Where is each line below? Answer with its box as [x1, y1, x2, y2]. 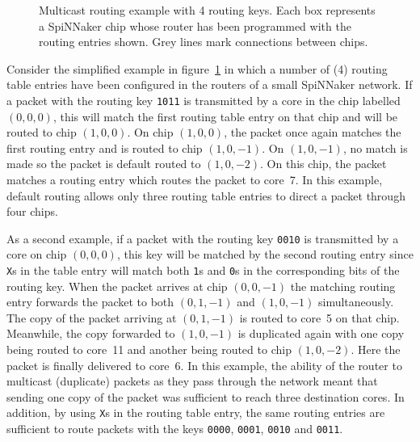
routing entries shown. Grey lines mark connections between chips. [39, 33, 368, 50]
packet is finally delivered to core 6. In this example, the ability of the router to [6, 356, 402, 373]
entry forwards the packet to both [6, 293, 174, 310]
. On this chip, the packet [260, 155, 387, 172]
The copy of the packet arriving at [6, 309, 177, 326]
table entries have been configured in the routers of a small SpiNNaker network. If [6, 76, 413, 93]
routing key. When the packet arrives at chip [6, 277, 228, 294]
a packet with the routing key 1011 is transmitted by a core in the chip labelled [6, 91, 401, 108]
